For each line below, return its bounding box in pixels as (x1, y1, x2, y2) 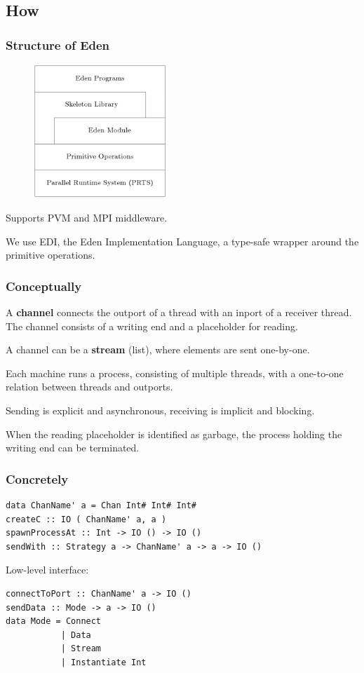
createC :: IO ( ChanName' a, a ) (6, 514, 167, 524)
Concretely (6, 470, 69, 487)
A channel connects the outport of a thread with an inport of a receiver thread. (6, 305, 352, 319)
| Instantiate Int (60, 657, 147, 667)
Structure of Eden (6, 36, 110, 53)
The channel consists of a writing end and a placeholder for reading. (6, 318, 298, 333)
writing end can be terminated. (6, 440, 140, 455)
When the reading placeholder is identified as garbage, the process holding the (6, 426, 342, 441)
